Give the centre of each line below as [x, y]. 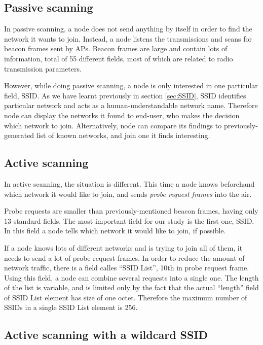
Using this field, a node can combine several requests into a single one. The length [131, 277]
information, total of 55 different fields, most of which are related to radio [119, 58]
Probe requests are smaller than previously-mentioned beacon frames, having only [131, 211]
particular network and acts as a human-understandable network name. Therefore [131, 105]
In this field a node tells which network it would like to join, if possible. [115, 231]
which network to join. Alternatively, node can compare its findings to [113, 125]
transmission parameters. [43, 68]
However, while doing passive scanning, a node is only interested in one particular [131, 85]
